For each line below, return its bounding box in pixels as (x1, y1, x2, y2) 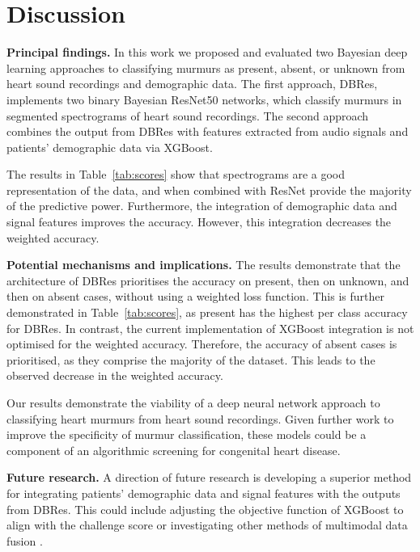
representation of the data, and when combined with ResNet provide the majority (6, 181, 412, 198)
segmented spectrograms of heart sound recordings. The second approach (6, 107, 369, 124)
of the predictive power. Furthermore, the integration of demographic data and (6, 197, 397, 214)
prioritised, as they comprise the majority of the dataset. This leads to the (6, 351, 375, 368)
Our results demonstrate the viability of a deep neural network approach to (6, 394, 380, 411)
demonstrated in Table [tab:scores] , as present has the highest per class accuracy (6, 304, 408, 321)
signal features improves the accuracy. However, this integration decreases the (6, 213, 392, 230)
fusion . (6, 532, 43, 549)
